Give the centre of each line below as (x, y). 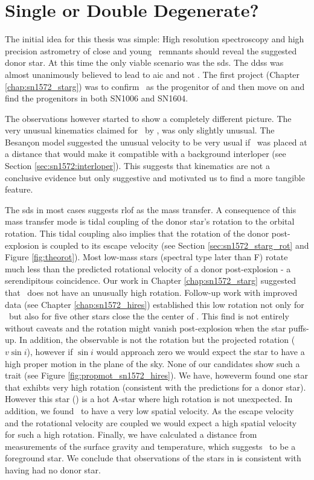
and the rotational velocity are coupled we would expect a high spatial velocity (151, 422)
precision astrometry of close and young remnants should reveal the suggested (151, 50)
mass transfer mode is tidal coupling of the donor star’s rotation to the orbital (150, 221)
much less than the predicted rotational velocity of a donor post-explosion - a (148, 268)
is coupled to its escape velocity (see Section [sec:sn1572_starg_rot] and (175, 245)
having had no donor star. (53, 469)
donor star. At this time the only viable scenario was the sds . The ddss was (144, 62)
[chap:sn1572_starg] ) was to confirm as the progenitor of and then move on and (155, 86)
